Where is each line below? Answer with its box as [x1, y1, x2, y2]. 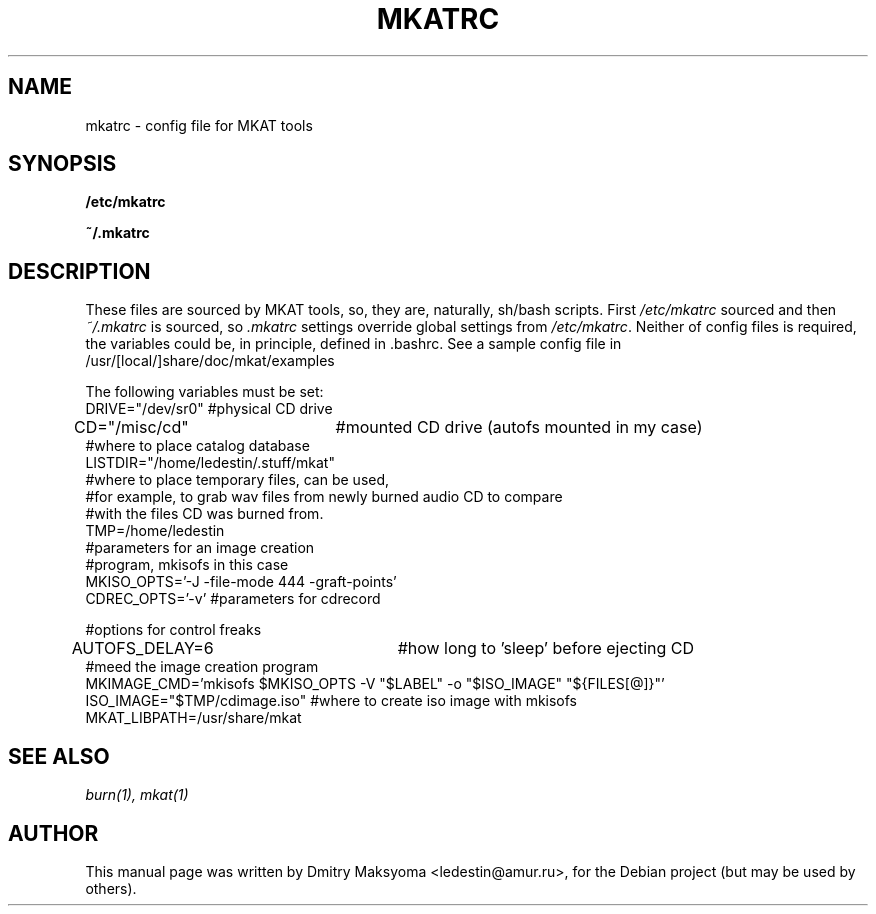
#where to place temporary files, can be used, [85, 471, 390, 489]
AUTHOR [8, 820, 99, 846]
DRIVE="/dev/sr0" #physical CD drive [85, 400, 333, 418]
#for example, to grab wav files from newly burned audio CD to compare [85, 488, 563, 506]
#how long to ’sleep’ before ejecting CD [397, 638, 695, 659]
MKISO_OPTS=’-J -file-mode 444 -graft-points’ [85, 573, 397, 591]
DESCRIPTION [8, 258, 151, 284]
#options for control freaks [85, 621, 262, 639]
